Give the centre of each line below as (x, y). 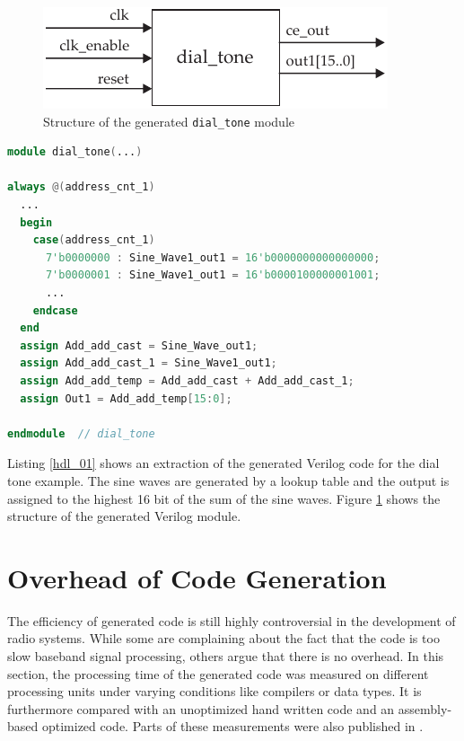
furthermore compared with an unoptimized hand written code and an (201, 708)
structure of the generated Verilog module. (124, 516)
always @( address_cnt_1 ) (81, 187)
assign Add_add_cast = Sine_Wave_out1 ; (139, 345)
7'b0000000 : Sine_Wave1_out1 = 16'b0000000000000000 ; (213, 257)
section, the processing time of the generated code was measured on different (218, 673)
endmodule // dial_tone (81, 433)
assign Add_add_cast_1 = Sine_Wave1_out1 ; (149, 363)
